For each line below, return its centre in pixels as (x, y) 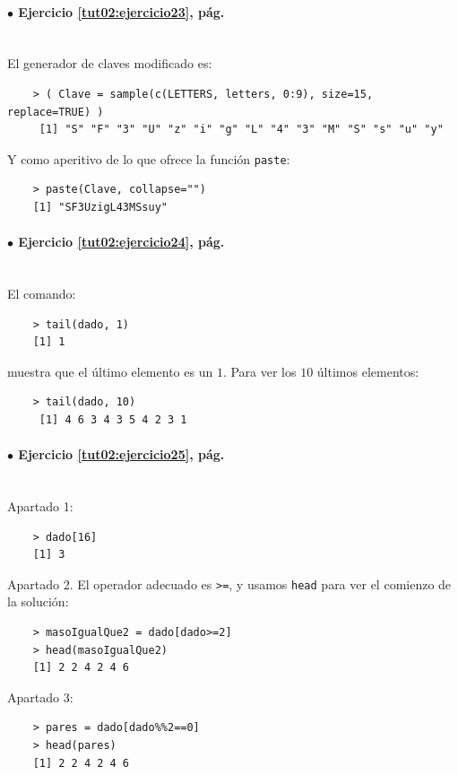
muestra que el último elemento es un (110, 371)
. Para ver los (259, 371)
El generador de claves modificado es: (110, 63)
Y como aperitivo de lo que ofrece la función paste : (149, 158)
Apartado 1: (40, 505)
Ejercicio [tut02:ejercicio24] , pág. (121, 242)
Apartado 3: (40, 697)
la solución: (38, 601)
